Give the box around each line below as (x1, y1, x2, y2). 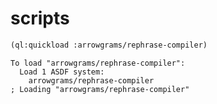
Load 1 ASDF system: (19, 67, 105, 77)
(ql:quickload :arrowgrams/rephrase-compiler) (10, 40, 208, 50)
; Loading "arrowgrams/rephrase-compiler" (10, 84, 190, 94)
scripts (10, 7, 70, 30)
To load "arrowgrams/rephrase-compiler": (10, 58, 186, 68)
